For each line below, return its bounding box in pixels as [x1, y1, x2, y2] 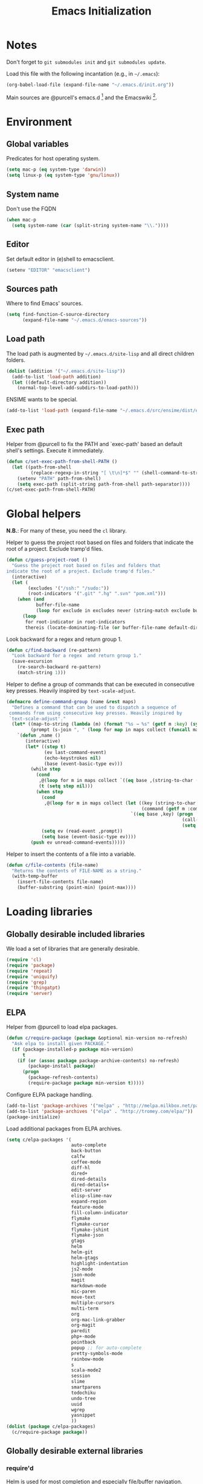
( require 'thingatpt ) [6, 985, 61, 991]
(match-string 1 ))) [17, 670, 66, 676]
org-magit [71, 1322, 96, 1328]
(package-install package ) [28, 1063, 96, 1069]
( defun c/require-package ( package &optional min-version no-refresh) [6, 1035, 188, 1042]
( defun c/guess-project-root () [6, 557, 88, 563]
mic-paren [71, 1289, 96, 1295]
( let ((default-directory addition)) [11, 379, 107, 386]
